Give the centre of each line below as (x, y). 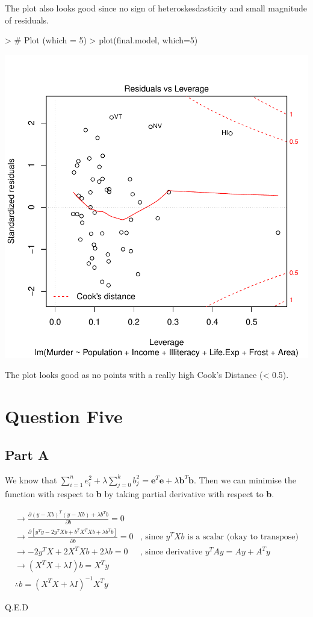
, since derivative (171, 552)
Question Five (64, 416)
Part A (27, 454)
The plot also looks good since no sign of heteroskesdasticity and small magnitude (156, 8)
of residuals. (27, 20)
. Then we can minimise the (245, 479)
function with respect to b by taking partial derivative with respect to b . (140, 494)
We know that (31, 479)
